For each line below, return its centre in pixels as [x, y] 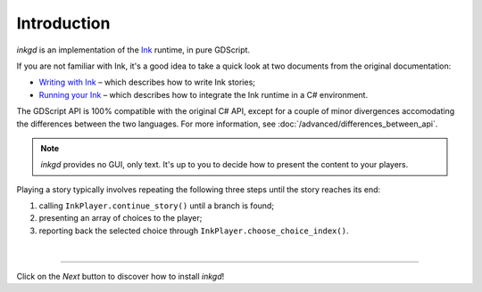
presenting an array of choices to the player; [120, 218]
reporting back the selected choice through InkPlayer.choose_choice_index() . [194, 231]
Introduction [63, 23]
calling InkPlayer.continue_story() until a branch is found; [157, 206]
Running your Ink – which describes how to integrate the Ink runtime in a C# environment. [204, 94]
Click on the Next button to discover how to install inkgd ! [120, 276]
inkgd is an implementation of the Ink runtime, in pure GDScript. [133, 50]
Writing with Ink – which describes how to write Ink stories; [147, 82]
